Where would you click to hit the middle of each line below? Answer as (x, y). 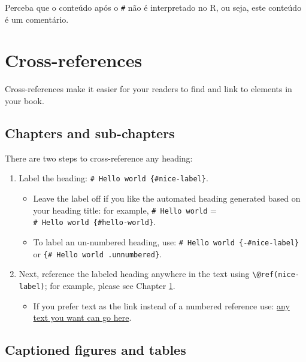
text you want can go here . (82, 317)
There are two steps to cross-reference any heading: (99, 158)
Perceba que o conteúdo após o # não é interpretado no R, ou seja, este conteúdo (153, 7)
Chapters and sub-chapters (90, 133)
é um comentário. (37, 19)
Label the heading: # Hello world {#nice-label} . (113, 178)
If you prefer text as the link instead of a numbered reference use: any (161, 305)
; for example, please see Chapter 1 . (110, 285)
